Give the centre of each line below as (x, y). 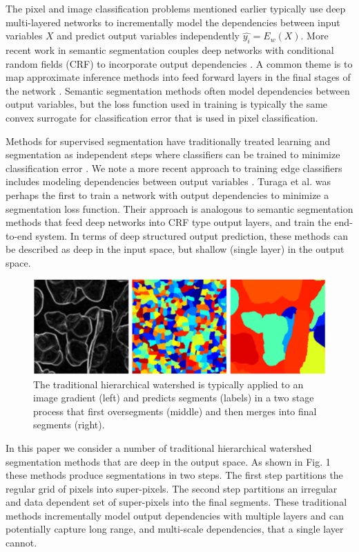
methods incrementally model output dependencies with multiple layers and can (175, 515)
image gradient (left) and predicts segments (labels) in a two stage (174, 398)
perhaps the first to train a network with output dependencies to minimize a (167, 194)
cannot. (21, 543)
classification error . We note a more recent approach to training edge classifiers (174, 168)
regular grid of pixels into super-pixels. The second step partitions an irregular (172, 488)
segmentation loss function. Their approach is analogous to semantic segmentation (179, 208)
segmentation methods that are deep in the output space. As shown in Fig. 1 (168, 461)
